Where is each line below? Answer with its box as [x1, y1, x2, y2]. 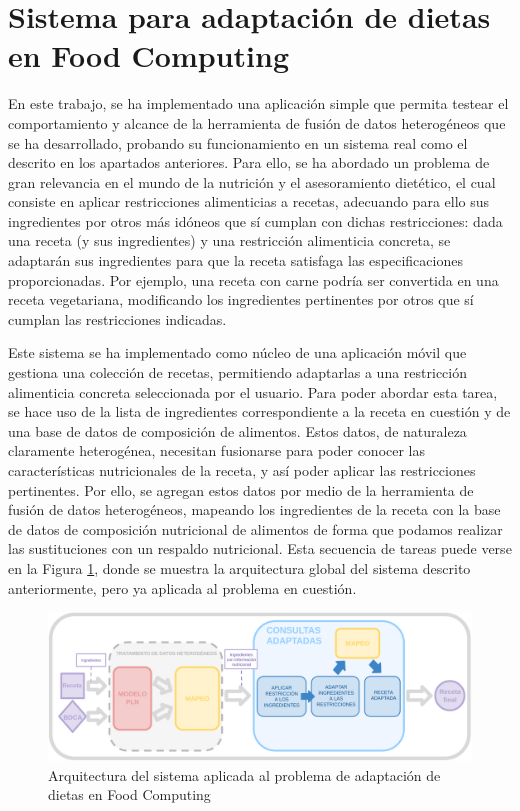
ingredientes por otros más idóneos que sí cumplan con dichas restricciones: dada [8, 210, 503, 231]
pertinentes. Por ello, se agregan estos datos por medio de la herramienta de [8, 479, 474, 500]
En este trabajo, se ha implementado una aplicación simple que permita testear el [8, 93, 509, 114]
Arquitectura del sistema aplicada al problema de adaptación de [48, 764, 441, 785]
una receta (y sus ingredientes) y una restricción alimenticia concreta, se [8, 230, 451, 251]
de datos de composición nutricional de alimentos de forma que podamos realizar [8, 518, 503, 539]
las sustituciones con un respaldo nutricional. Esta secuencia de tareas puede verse [8, 538, 512, 559]
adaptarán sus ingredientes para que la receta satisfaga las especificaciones [8, 250, 463, 271]
